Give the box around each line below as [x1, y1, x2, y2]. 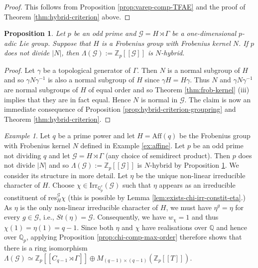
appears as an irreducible [159, 180, 236, 190]
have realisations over [141, 222, 207, 232]
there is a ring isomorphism [4, 242, 88, 253]
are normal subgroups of [4, 84, 78, 95]
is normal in [141, 94, 178, 104]
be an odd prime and [73, 28, 136, 38]
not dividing [4, 150, 41, 160]
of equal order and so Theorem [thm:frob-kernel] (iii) [88, 84, 250, 95]
